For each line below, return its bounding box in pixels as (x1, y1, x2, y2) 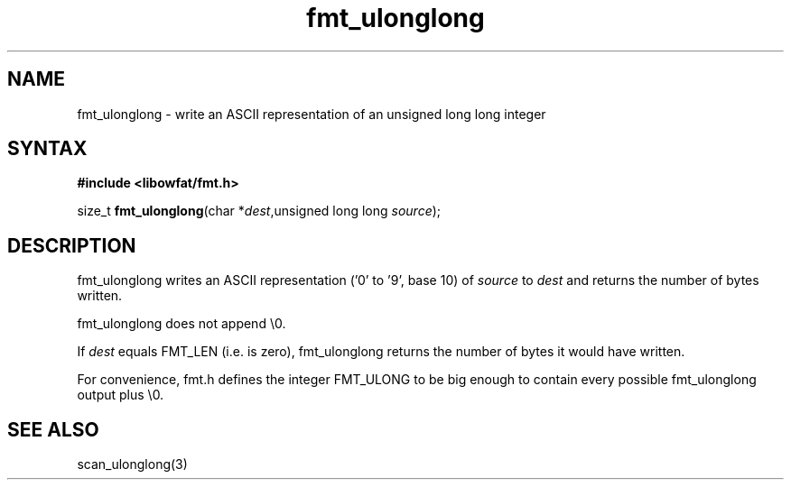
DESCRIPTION (7, 234, 136, 257)
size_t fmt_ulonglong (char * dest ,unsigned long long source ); (77, 203, 442, 219)
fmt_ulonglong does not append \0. (77, 316, 286, 332)
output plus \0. (77, 387, 164, 403)
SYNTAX (7, 137, 88, 161)
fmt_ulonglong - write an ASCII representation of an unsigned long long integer (77, 106, 546, 122)
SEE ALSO (7, 418, 99, 441)
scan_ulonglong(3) (77, 456, 188, 473)
